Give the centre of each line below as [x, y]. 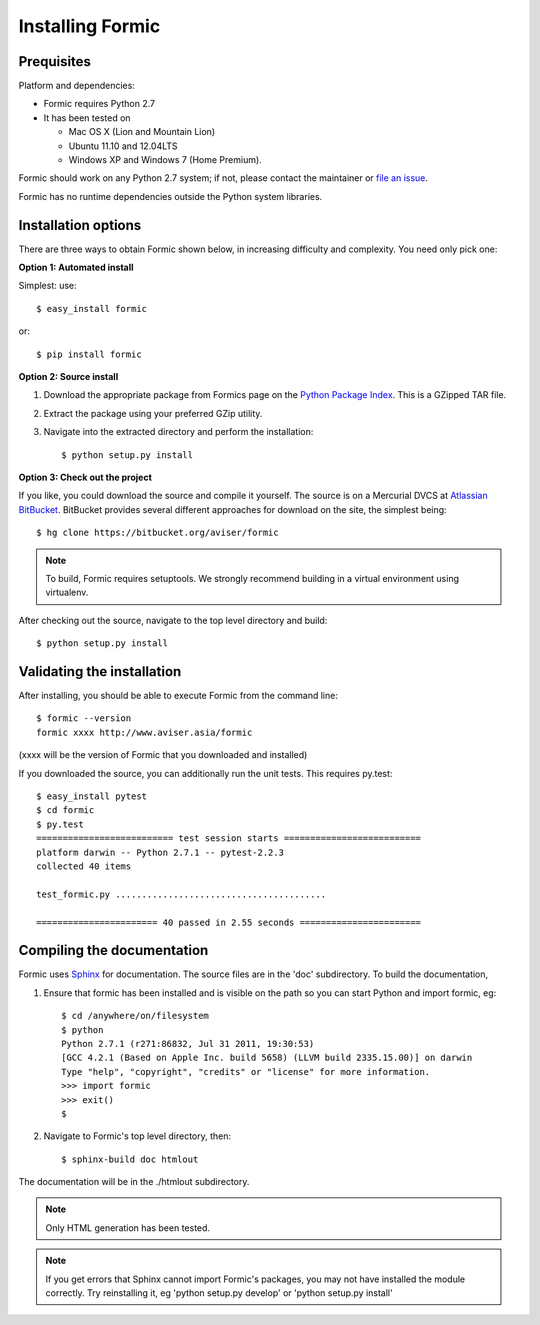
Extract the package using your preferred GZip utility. [153, 413]
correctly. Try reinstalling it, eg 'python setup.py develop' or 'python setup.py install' [219, 1293]
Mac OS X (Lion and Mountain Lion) [141, 132]
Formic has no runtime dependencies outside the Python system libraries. [170, 196]
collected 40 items [84, 866]
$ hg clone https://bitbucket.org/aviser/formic [157, 533]
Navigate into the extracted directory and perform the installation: [178, 432]
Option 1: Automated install [76, 267]
